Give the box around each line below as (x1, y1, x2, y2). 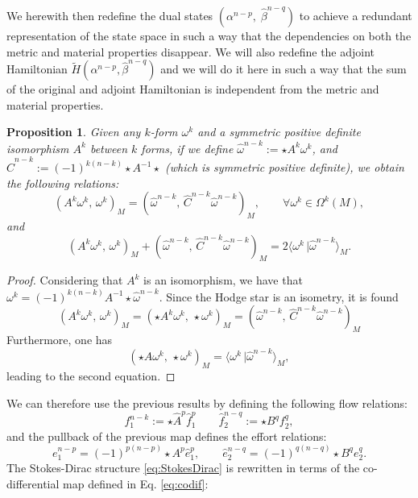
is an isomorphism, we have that (143, 272, 303, 288)
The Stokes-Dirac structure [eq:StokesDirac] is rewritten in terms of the (6, 459, 360, 475)
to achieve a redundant (299, 7, 412, 23)
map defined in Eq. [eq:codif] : (63, 475, 209, 492)
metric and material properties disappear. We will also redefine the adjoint (6, 43, 375, 60)
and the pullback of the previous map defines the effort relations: (6, 427, 327, 444)
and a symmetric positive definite (197, 123, 361, 140)
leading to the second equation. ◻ (6, 367, 176, 384)
